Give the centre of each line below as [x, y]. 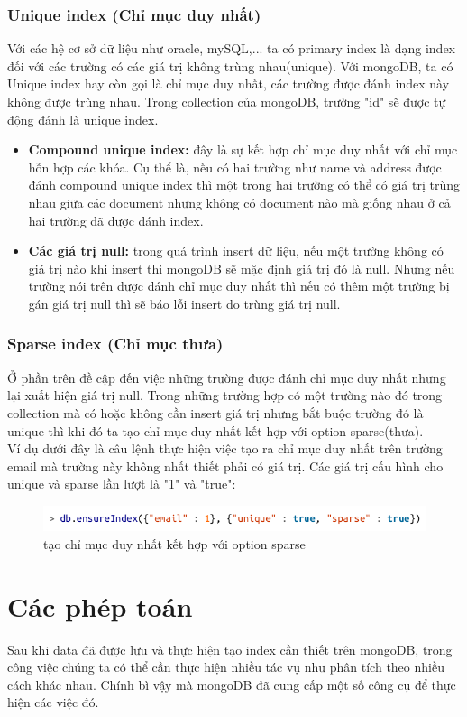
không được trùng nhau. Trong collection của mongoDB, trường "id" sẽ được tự [227, 101]
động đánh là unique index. [83, 119]
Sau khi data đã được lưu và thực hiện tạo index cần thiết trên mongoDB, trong [230, 649]
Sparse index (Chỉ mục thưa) [115, 344]
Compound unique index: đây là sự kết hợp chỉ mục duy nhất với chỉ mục [243, 149]
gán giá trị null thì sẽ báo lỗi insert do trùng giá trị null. [184, 303]
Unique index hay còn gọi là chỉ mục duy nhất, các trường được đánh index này [229, 84]
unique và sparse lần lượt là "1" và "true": [122, 484]
